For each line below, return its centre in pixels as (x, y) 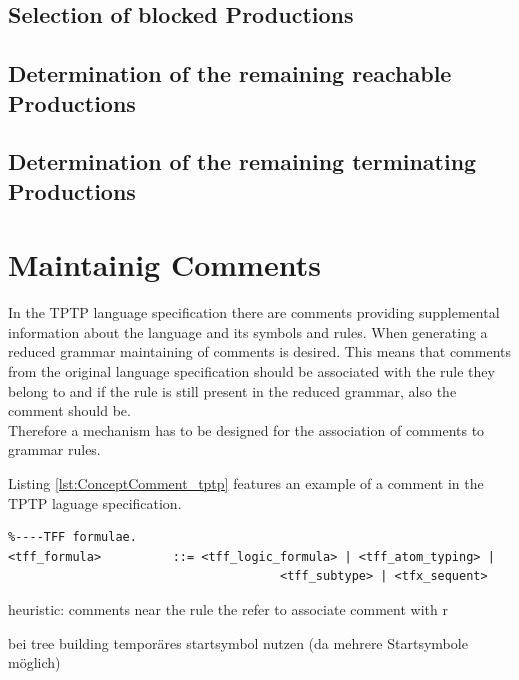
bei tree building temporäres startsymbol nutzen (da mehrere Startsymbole (238, 642)
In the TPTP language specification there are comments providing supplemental (254, 312)
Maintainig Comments (164, 264)
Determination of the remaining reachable (230, 73)
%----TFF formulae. (72, 537)
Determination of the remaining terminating (242, 161)
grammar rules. (54, 449)
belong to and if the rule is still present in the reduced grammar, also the (232, 390)
